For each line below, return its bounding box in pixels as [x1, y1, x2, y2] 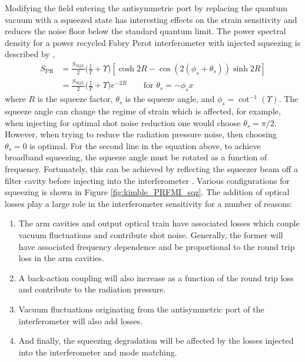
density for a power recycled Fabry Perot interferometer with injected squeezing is [5, 36, 301, 48]
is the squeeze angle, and [125, 93, 215, 105]
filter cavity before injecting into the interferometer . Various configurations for [5, 174, 290, 186]
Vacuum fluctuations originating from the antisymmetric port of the [18, 302, 264, 315]
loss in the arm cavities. [18, 252, 104, 264]
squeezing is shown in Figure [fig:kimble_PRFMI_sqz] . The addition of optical [5, 186, 290, 198]
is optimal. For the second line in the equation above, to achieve [29, 139, 261, 152]
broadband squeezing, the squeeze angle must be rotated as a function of [5, 151, 267, 163]
